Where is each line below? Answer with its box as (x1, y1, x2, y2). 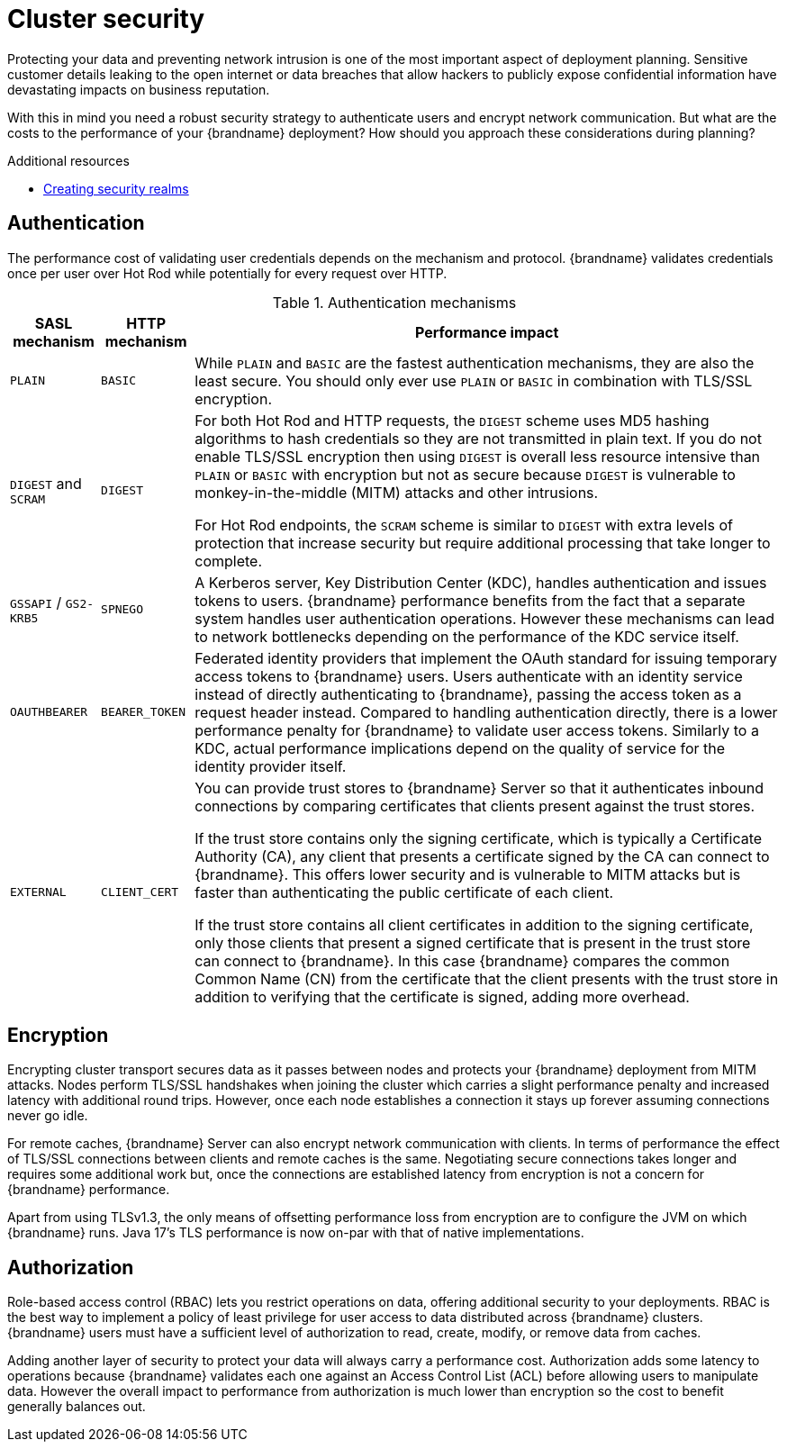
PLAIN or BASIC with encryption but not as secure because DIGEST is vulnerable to (194, 465, 736, 484)
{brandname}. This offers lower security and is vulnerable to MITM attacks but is (194, 865, 741, 883)
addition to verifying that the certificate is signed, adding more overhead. (194, 987, 690, 1006)
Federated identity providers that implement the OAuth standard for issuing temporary (194, 648, 777, 667)
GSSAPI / (10, 593, 62, 612)
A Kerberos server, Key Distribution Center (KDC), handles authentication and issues (194, 573, 767, 592)
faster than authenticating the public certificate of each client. (194, 883, 614, 901)
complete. (194, 551, 263, 570)
